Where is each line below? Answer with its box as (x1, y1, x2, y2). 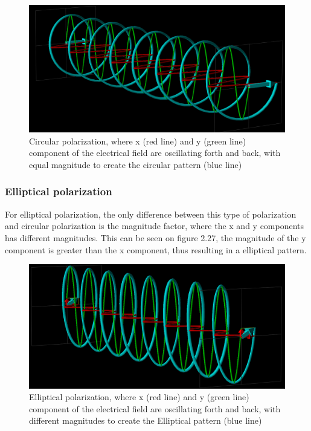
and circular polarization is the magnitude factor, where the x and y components (5, 219, 304, 232)
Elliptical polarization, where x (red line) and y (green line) (29, 390, 249, 403)
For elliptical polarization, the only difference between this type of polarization (5, 207, 297, 220)
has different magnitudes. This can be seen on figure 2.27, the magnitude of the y (5, 231, 306, 244)
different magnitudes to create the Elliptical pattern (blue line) (29, 414, 262, 427)
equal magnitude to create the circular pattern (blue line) (29, 158, 242, 170)
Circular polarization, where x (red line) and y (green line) (29, 134, 246, 147)
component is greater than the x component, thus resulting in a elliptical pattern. (5, 243, 307, 256)
